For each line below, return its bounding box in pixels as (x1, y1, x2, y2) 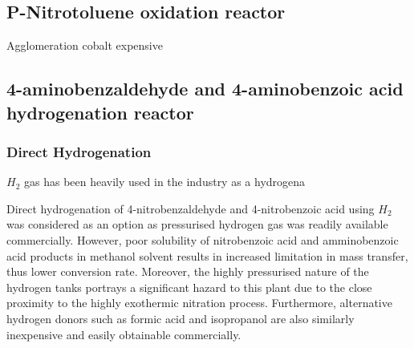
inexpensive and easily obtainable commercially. (6, 326, 241, 342)
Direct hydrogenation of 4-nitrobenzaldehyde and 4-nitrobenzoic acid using (6, 200, 375, 216)
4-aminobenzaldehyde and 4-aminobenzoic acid (6, 76, 404, 101)
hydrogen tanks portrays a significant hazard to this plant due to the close (6, 278, 372, 295)
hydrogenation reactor (6, 99, 194, 124)
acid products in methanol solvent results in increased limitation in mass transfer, (6, 247, 408, 264)
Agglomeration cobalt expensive (6, 37, 163, 54)
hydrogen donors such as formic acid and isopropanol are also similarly (6, 310, 355, 326)
